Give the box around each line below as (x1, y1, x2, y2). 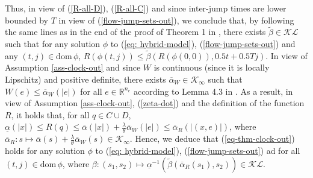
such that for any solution (5, 37, 101, 49)
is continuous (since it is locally (153, 61, 270, 74)
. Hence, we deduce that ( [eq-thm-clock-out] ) (129, 132, 295, 145)
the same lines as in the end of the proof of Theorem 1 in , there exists (5, 25, 266, 38)
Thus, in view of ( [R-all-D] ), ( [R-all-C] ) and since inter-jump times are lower (5, 2, 287, 14)
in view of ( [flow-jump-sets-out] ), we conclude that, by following (58, 13, 294, 26)
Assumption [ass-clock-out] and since (5, 61, 141, 74)
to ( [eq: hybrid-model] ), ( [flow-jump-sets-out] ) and (110, 37, 296, 49)
